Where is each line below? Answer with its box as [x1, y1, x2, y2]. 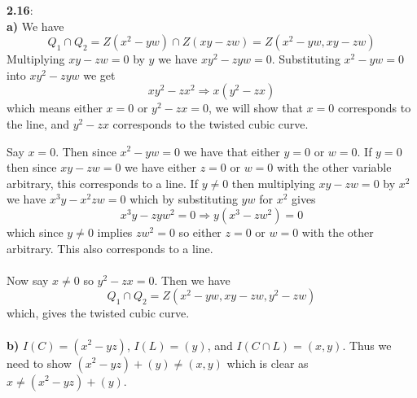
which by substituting [129, 190, 238, 208]
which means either [7, 99, 103, 116]
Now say [7, 271, 49, 288]
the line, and [7, 115, 70, 132]
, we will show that [208, 99, 303, 116]
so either [178, 223, 222, 240]
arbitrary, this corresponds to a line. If [7, 174, 198, 191]
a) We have [7, 17, 64, 34]
